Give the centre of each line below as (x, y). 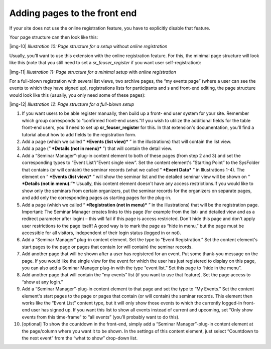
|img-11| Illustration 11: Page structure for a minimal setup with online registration (93, 72)
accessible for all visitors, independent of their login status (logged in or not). (102, 233)
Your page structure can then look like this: (54, 37)
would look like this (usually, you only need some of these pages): (77, 95)
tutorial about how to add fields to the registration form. (79, 134)
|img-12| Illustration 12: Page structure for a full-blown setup (72, 104)
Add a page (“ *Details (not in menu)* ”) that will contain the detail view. (97, 148)
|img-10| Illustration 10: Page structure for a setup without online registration (88, 46)
